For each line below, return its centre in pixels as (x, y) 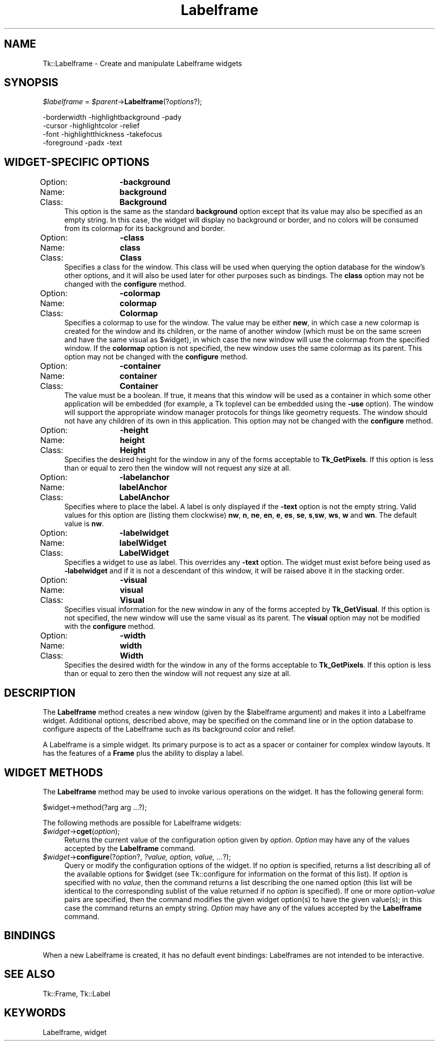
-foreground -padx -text (82, 143)
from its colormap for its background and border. (145, 229)
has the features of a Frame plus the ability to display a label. (143, 753)
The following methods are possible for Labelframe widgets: (142, 822)
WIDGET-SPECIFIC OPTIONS (77, 162)
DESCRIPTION (40, 693)
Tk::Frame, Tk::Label (77, 993)
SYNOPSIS (31, 83)
